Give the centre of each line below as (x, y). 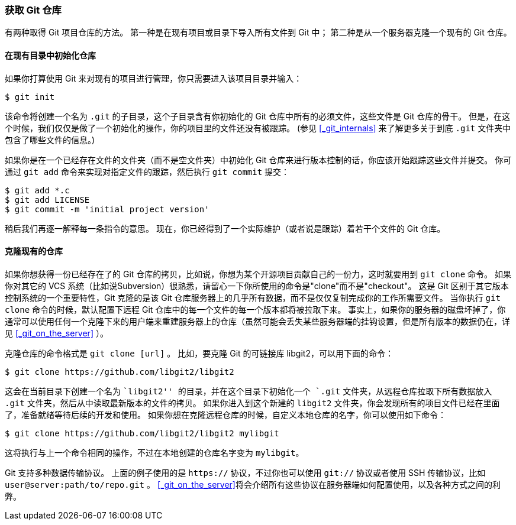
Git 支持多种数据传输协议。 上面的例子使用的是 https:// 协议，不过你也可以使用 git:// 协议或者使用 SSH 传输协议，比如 (245, 472)
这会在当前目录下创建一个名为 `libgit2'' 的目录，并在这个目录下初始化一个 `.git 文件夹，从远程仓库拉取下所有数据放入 (249, 391)
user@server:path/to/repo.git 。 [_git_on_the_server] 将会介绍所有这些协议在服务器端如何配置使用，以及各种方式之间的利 (253, 484)
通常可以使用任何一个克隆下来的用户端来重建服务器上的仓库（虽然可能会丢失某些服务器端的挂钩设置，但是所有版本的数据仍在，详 (257, 321)
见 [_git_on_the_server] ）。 (57, 333)
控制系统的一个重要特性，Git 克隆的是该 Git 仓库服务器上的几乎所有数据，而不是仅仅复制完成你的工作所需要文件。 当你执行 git (253, 297)
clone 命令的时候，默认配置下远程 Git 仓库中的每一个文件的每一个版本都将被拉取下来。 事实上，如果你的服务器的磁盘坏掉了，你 (255, 309)
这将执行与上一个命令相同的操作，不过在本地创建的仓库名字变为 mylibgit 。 (154, 452)
